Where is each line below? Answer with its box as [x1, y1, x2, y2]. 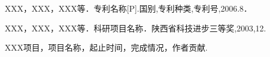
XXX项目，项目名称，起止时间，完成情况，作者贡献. [5, 41, 208, 54]
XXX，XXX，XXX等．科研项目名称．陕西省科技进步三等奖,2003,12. [5, 22, 266, 34]
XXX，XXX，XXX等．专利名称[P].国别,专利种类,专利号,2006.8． [5, 2, 252, 14]
